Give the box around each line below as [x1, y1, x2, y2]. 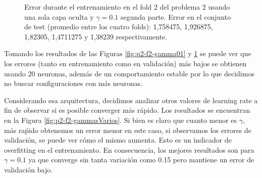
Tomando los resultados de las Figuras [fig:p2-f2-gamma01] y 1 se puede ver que [4, 48, 251, 59]
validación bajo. [4, 164, 53, 174]
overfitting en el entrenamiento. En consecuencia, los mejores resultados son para [4, 144, 254, 155]
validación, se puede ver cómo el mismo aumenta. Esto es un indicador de [4, 135, 232, 145]
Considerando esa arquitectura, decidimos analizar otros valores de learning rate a [4, 95, 258, 105]
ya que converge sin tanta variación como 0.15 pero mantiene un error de [28, 154, 254, 165]
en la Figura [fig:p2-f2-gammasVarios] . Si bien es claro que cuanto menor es [4, 114, 237, 125]
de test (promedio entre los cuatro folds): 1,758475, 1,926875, [24, 21, 213, 32]
